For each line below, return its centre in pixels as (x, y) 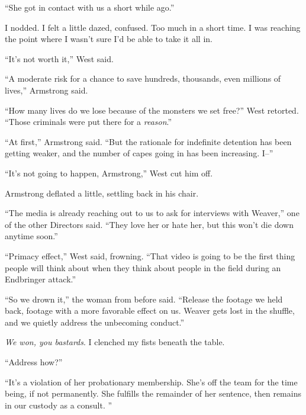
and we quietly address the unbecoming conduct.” (95, 322)
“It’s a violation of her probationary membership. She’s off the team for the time (151, 382)
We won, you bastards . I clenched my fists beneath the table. (115, 342)
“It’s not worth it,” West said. (59, 58)
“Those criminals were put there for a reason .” (88, 122)
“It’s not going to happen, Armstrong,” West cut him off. (109, 173)
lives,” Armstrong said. (46, 90)
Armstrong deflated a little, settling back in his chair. (102, 193)
